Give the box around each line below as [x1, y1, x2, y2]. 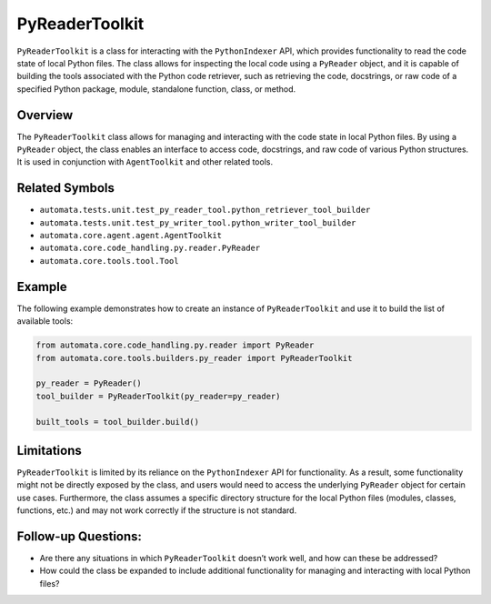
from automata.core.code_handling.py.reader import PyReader [35, 340, 315, 350]
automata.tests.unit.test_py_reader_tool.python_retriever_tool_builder [39, 205, 371, 216]
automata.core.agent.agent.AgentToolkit [39, 230, 223, 241]
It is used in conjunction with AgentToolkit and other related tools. [16, 156, 273, 167]
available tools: [16, 316, 74, 327]
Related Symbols [16, 180, 115, 196]
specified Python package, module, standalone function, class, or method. [16, 83, 296, 95]
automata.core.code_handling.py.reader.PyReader [39, 243, 261, 254]
